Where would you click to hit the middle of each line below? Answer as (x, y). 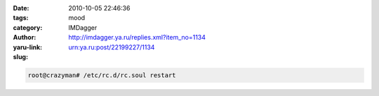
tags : (21, 18)
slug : (20, 56)
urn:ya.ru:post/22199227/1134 (112, 47)
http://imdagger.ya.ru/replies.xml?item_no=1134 (137, 38)
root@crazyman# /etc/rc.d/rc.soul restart (102, 75)
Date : (21, 8)
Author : (25, 38)
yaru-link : (27, 47)
